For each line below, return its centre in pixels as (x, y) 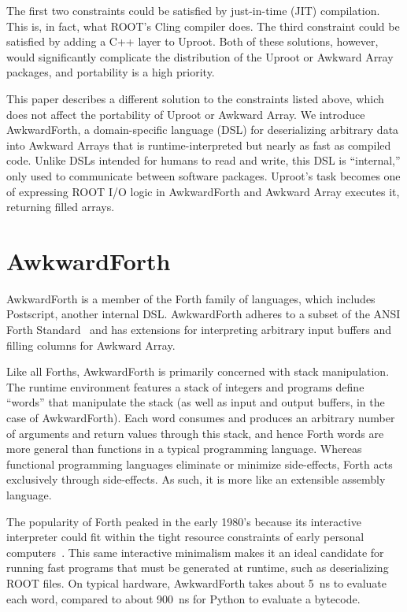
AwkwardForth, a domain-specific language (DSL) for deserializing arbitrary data (203, 130)
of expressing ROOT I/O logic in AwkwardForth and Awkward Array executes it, (203, 191)
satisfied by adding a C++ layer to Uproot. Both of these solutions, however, (192, 41)
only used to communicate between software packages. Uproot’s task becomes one (203, 175)
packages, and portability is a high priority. (111, 72)
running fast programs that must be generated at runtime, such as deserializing (198, 567)
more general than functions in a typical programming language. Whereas (184, 449)
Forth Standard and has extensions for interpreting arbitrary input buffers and (199, 330)
